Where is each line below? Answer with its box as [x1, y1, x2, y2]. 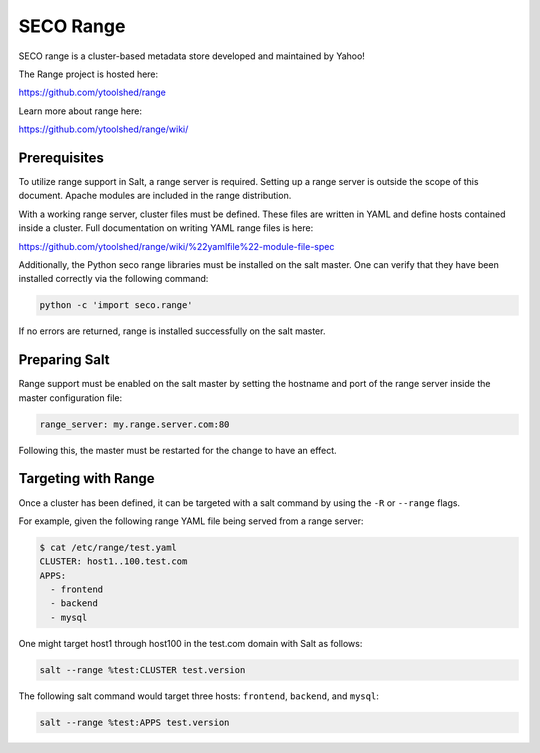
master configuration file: [18, 391, 123, 404]
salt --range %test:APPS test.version [39, 716, 230, 728]
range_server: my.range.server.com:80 [39, 418, 230, 430]
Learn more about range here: [18, 105, 142, 117]
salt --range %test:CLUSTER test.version [39, 664, 246, 675]
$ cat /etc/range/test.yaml [39, 541, 177, 553]
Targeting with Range [18, 470, 155, 487]
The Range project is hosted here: [18, 68, 159, 80]
